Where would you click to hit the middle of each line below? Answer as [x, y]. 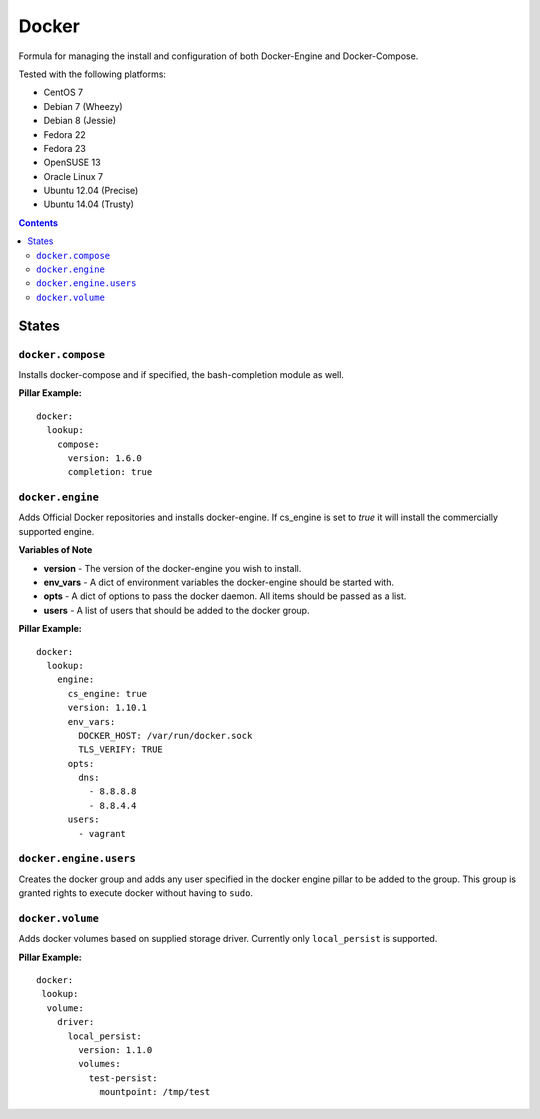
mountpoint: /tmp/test [155, 1092]
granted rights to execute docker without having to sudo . [136, 893]
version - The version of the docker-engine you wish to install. [172, 568]
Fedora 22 [64, 134]
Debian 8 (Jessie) [80, 121]
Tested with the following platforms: [92, 74]
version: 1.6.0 [104, 458]
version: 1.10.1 [107, 708]
